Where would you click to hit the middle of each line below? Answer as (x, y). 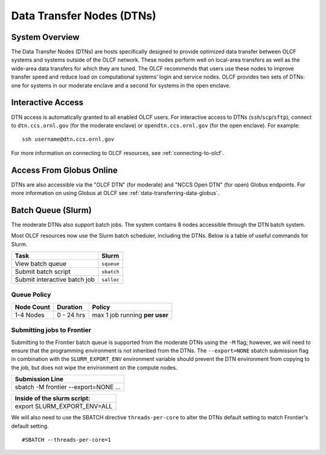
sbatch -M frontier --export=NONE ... (68, 387)
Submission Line (39, 379)
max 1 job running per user (130, 315)
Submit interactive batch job (55, 279)
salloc (111, 280)
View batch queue (40, 264)
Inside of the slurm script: (53, 398)
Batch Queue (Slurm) (51, 210)
